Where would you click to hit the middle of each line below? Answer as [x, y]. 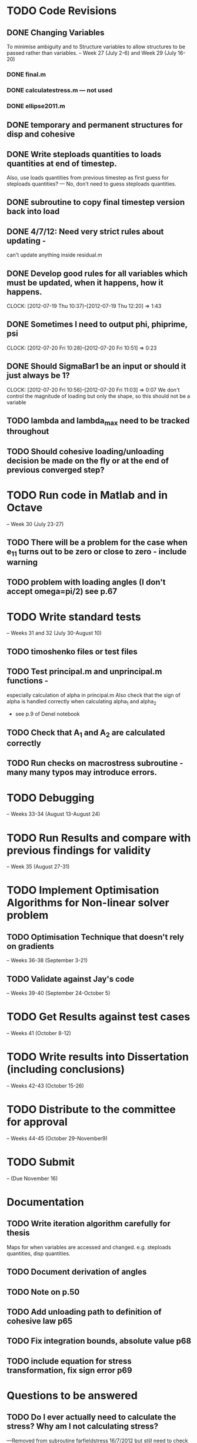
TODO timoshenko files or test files [72, 651]
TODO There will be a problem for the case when [97, 542]
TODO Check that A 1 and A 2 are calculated [86, 733]
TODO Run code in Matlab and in [87, 495]
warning [22, 562]
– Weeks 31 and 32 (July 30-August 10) [54, 633]
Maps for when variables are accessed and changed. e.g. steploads [89, 1247]
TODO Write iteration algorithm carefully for [89, 1224]
